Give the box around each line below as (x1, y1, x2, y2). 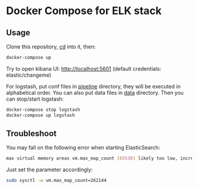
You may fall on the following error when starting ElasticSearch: (6, 144, 160, 151)
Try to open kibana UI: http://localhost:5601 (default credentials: (6, 65, 161, 72)
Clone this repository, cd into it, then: (6, 43, 96, 50)
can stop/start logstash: (6, 95, 64, 102)
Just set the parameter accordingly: (6, 166, 93, 173)
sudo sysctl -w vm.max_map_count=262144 (6, 178, 107, 184)
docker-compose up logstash (6, 112, 75, 118)
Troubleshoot (6, 128, 57, 139)
